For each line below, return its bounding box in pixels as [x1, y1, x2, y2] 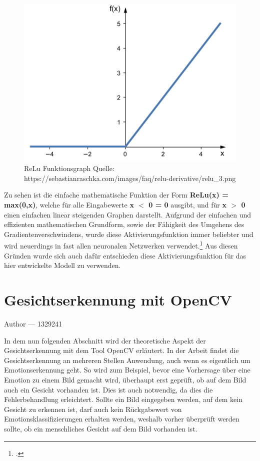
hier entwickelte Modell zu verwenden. [4, 260, 121, 270]
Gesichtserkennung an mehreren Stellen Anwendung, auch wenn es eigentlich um [4, 354, 250, 365]
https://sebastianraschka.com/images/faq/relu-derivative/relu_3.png [24, 172, 236, 183]
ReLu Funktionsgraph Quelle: [24, 163, 114, 173]
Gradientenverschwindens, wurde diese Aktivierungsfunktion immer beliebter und [4, 228, 253, 239]
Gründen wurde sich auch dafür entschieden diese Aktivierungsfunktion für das [4, 250, 246, 260]
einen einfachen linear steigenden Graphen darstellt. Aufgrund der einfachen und [4, 209, 251, 219]
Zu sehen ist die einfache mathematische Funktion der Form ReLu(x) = [4, 189, 228, 200]
